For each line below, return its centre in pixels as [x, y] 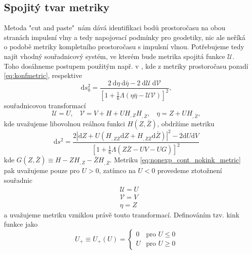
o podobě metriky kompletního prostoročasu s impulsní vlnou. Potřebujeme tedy [124, 47]
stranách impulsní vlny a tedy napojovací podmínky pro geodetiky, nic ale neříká [125, 37]
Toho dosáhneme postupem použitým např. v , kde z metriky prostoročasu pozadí [126, 66]
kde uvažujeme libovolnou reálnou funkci [64, 123]
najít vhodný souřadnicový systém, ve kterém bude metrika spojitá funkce [115, 56]
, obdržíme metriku [186, 123]
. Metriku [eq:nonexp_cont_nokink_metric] [175, 160]
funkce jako [21, 224]
